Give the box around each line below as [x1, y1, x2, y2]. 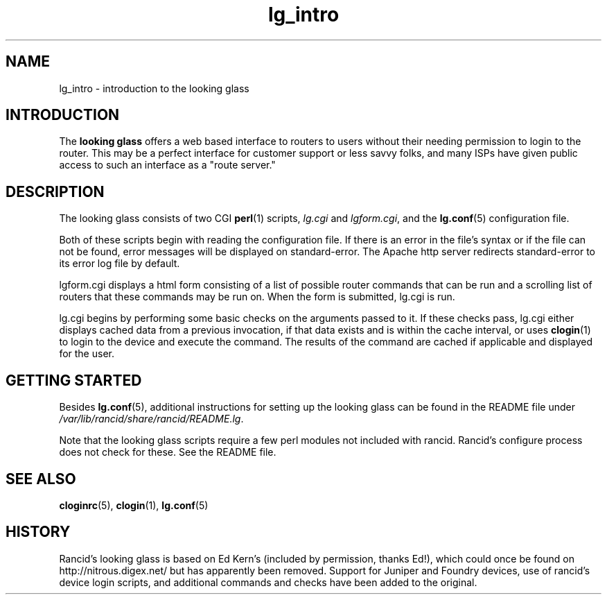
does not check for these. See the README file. [59, 446, 276, 458]
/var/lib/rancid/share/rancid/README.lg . [59, 413, 244, 425]
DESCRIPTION [6, 182, 105, 200]
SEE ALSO [6, 470, 76, 488]
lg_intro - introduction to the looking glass [59, 82, 249, 94]
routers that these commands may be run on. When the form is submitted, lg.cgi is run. [59, 291, 455, 303]
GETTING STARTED [6, 371, 142, 389]
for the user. [59, 348, 114, 360]
